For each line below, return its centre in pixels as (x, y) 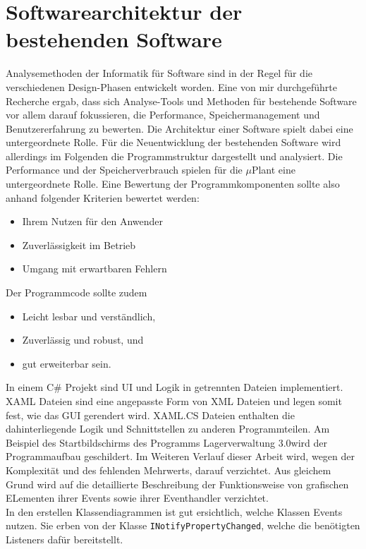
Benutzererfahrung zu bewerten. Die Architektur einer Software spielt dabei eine (179, 128)
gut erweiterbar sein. (67, 363)
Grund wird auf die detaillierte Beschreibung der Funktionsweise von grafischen (177, 484)
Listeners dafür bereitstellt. (65, 539)
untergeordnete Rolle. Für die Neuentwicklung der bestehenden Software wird (173, 142)
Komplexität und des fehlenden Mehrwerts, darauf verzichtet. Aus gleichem (169, 470)
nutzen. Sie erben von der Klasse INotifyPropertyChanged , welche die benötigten (183, 525)
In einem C (30, 387)
